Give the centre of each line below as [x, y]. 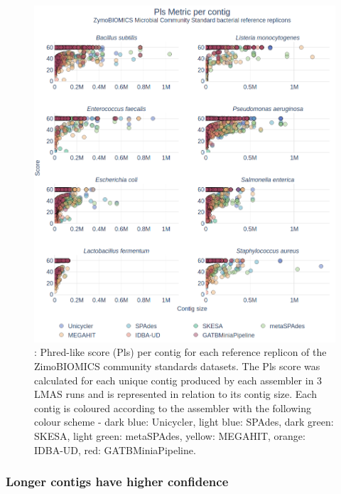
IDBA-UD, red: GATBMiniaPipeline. [115, 450]
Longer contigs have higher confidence [117, 482]
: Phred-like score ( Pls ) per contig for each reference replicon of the [180, 352]
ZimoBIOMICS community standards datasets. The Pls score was [177, 366]
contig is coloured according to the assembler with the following [173, 408]
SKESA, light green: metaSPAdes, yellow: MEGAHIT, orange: [170, 435]
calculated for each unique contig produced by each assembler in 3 [178, 380]
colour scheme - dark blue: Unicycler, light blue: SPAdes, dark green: [184, 422]
